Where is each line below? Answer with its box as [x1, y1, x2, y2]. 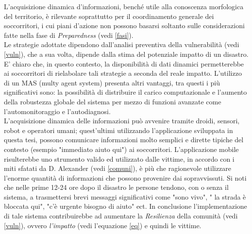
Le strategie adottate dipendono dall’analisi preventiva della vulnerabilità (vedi [4, 39, 239, 50]
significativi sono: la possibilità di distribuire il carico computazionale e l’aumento [4, 87, 247, 97]
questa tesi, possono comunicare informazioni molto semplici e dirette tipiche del [4, 134, 244, 145]
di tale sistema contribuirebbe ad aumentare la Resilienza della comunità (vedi [4, 211, 238, 221]
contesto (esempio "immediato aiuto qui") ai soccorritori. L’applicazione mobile [4, 144, 239, 154]
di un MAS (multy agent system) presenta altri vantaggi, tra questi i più [4, 77, 220, 87]
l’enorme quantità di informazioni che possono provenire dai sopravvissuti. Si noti [4, 172, 247, 183]
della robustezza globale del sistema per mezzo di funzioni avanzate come [4, 96, 221, 106]
